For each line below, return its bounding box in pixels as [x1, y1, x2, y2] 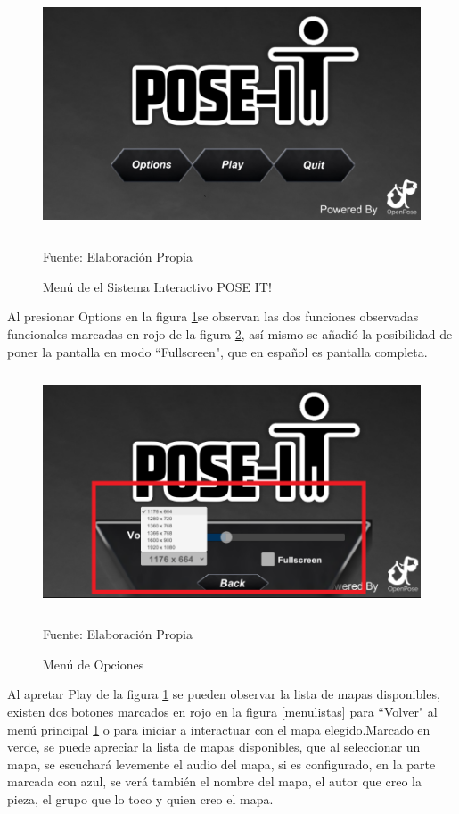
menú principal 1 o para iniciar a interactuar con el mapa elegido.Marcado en [7, 719, 430, 738]
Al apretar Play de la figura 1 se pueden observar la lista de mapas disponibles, [7, 685, 440, 703]
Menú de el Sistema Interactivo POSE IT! [43, 277, 272, 295]
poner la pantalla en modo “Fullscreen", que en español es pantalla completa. [7, 342, 428, 361]
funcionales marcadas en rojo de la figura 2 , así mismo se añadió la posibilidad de [7, 324, 453, 343]
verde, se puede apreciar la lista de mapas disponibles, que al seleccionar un [7, 737, 421, 756]
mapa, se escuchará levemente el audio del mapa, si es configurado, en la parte [7, 754, 436, 773]
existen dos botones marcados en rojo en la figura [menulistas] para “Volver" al [7, 702, 438, 721]
